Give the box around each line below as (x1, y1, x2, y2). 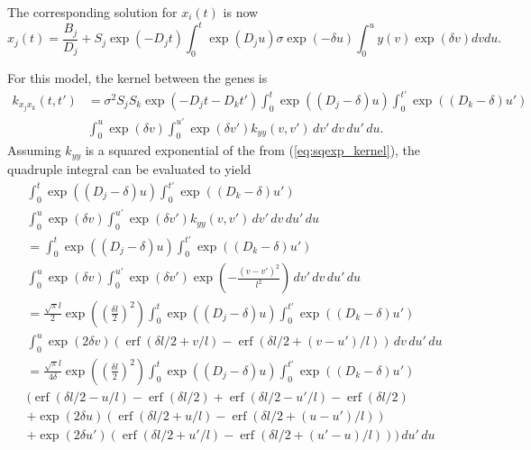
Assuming (7, 141, 61, 160)
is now (223, 3, 259, 21)
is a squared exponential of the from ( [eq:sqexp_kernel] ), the (85, 141, 421, 160)
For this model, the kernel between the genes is (7, 68, 268, 87)
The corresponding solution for (7, 3, 178, 21)
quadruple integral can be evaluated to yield (7, 159, 252, 178)
